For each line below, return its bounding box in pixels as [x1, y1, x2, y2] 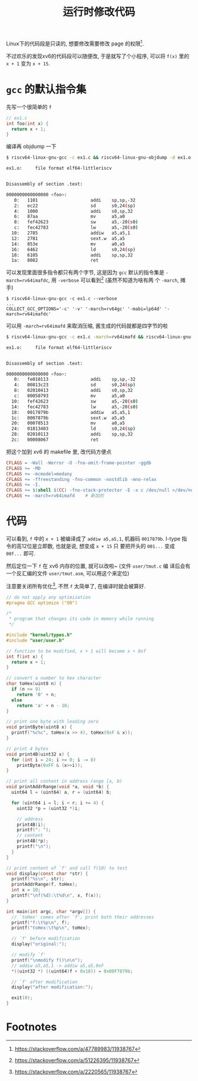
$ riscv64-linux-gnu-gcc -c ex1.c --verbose [6, 295, 117, 301]
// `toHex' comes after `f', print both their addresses [11, 914, 154, 920]
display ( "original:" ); [11, 941, 67, 947]
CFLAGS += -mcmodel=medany [6, 471, 72, 477]
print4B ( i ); [16, 822, 46, 828]
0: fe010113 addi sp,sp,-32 [14, 377, 136, 383]
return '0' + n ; [16, 691, 57, 697]
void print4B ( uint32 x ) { [6, 751, 70, 757]
